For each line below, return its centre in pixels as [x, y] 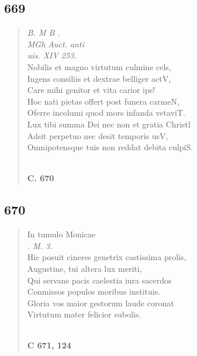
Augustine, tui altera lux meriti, [84, 268]
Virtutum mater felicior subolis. [84, 314]
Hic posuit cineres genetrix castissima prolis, [107, 257]
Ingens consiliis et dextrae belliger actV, [99, 78]
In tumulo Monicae [61, 234]
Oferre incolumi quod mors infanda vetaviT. [106, 113]
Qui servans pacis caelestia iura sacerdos [99, 280]
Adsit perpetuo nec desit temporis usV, [98, 135]
